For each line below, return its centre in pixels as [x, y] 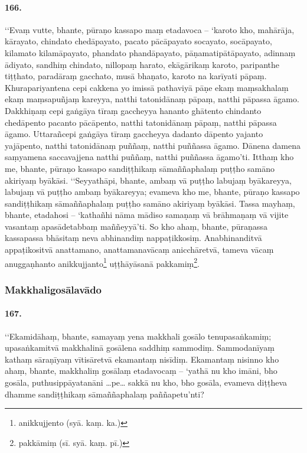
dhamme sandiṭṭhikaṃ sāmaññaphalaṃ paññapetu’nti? [104, 394]
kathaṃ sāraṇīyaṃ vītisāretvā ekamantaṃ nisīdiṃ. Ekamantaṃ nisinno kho [142, 359]
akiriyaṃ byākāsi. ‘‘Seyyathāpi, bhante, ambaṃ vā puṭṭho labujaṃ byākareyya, [148, 180]
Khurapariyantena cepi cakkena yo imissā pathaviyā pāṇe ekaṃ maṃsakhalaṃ [147, 87]
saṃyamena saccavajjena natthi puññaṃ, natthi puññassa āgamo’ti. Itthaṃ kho [149, 157]
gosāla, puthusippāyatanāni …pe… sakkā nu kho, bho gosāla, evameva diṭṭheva [146, 382]
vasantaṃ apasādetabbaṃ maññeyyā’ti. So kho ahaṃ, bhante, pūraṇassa [136, 226]
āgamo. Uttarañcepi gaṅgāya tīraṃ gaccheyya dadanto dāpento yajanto [134, 134]
